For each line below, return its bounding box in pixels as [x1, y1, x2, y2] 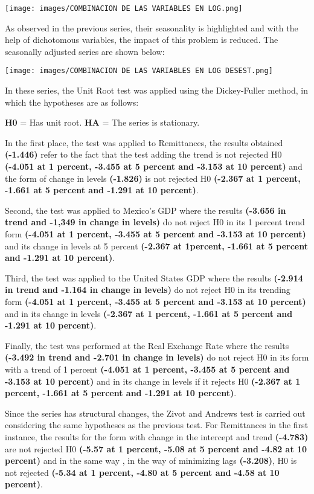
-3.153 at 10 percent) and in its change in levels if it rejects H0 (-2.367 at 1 [5, 374, 301, 387]
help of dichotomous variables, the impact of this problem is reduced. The [5, 33, 278, 46]
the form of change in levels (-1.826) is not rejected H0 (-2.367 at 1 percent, [5, 172, 301, 184]
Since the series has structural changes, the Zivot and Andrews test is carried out [5, 406, 306, 419]
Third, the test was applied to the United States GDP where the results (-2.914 [5, 271, 303, 284]
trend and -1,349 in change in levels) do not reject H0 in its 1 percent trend [5, 216, 305, 228]
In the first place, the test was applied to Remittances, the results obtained [5, 136, 283, 149]
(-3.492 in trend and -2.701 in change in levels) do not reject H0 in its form [5, 351, 309, 364]
